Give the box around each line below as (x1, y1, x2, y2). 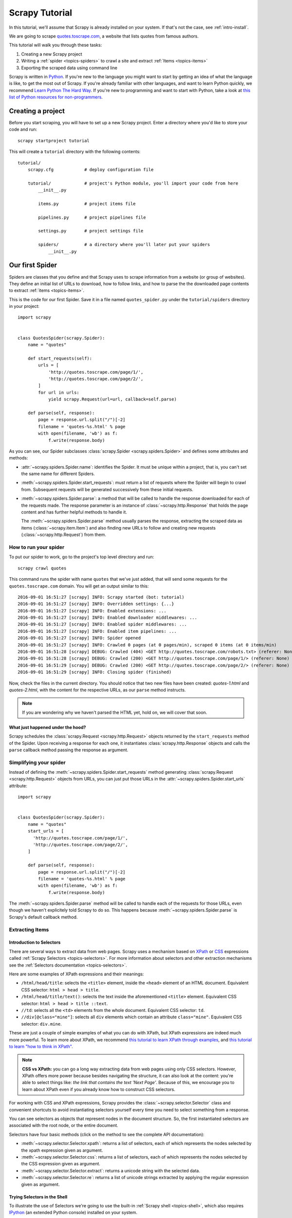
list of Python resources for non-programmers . (9, 94, 103, 100)
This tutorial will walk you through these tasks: (9, 42, 102, 48)
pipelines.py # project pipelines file (38, 214, 146, 220)
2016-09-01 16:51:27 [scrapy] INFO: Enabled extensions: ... (18, 608, 166, 613)
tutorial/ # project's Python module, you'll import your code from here (27, 180, 238, 186)
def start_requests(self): (27, 356, 92, 361)
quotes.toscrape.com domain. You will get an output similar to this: (9, 583, 149, 589)
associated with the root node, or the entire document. (9, 1123, 119, 1128)
